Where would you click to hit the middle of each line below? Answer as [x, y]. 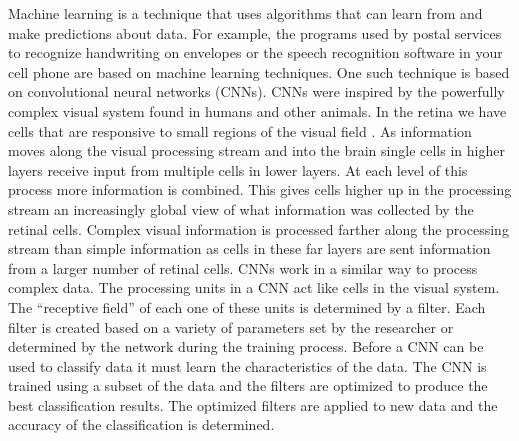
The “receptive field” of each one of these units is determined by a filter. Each [247, 306]
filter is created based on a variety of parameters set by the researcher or [231, 326]
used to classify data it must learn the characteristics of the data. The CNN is [247, 365]
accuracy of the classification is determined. [141, 424]
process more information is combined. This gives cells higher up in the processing [260, 189]
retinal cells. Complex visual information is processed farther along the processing [258, 228]
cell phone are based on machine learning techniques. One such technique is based [259, 71]
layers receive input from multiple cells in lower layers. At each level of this [238, 169]
